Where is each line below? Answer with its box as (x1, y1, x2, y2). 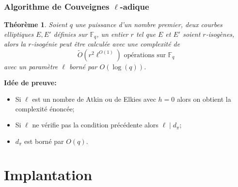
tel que (136, 29, 156, 39)
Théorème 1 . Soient (4, 19, 67, 30)
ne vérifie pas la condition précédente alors (32, 120, 159, 130)
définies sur (53, 29, 88, 39)
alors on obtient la (176, 94, 231, 104)
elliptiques (4, 29, 34, 39)
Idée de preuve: (4, 78, 57, 88)
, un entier (96, 29, 128, 39)
